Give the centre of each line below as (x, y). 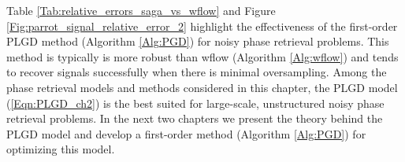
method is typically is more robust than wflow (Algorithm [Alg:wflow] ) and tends (202, 56)
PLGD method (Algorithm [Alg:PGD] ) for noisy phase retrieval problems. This (198, 41)
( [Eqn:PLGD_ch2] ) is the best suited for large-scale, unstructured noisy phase (195, 103)
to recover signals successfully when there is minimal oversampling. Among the (197, 72)
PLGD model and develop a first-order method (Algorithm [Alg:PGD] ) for (186, 133)
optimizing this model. (61, 149)
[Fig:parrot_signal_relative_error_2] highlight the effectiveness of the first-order (202, 26)
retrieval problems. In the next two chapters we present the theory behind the (195, 118)
